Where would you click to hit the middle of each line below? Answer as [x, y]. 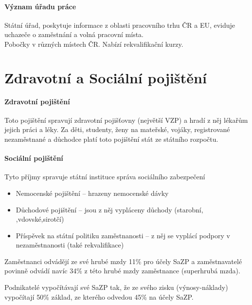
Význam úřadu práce [40, 6]
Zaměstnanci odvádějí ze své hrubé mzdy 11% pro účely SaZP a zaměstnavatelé [123, 261]
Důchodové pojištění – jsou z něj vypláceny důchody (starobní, [109, 209]
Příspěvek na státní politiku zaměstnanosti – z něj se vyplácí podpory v [123, 235]
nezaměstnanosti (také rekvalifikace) [70, 245]
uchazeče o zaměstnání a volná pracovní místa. [74, 34]
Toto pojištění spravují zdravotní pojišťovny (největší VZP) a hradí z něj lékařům [126, 120]
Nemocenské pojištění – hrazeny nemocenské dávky [92, 193]
